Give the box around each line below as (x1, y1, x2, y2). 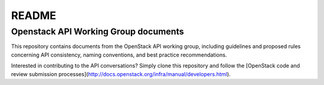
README (11, 9, 56, 22)
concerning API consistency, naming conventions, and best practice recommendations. (11, 51, 227, 58)
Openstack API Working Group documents (11, 26, 184, 37)
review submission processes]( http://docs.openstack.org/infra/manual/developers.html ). (11, 70, 231, 77)
